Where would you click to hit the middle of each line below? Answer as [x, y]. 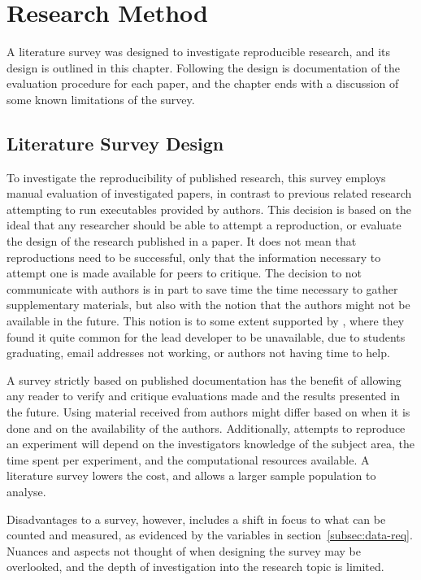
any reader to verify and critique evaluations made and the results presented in [203, 396]
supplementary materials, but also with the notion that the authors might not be [208, 305]
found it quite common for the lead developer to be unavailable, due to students [206, 336]
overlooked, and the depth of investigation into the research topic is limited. [195, 567]
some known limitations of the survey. [101, 99]
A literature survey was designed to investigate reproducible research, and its [199, 52]
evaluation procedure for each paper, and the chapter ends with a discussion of [203, 83]
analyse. [26, 491]
